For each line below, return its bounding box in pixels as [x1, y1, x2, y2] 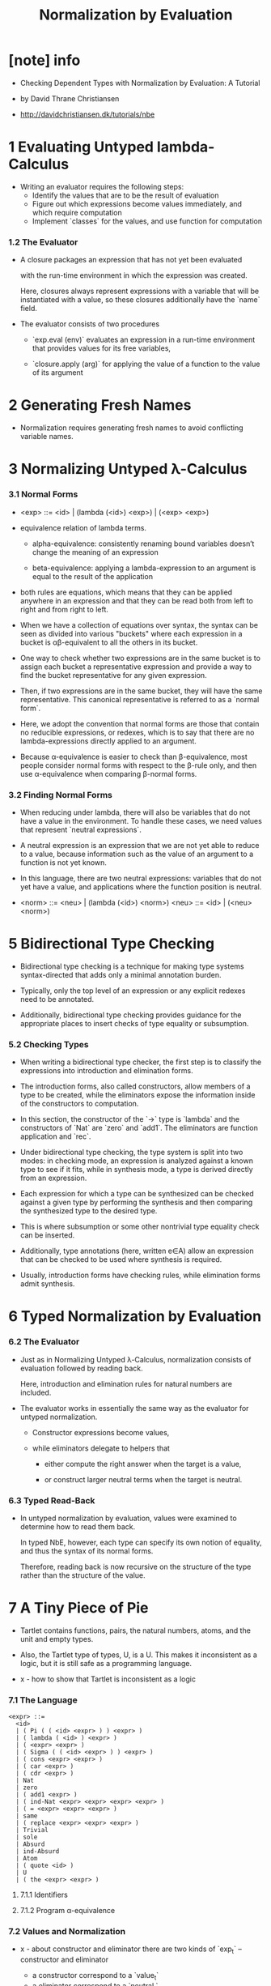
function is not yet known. [19, 857, 108, 867]
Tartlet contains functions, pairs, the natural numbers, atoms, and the [19, 1626, 251, 1635]
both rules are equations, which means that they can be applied [19, 587, 233, 597]
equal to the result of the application [32, 571, 154, 581]
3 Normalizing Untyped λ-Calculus [8, 460, 248, 479]
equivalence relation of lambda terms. [19, 522, 147, 532]
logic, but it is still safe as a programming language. [19, 1658, 193, 1668]
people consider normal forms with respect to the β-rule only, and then [19, 760, 257, 770]
